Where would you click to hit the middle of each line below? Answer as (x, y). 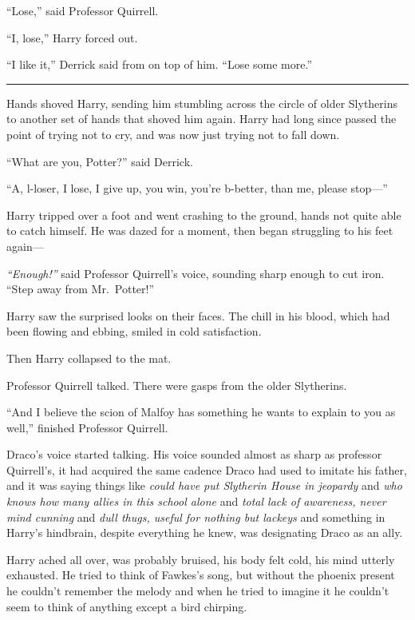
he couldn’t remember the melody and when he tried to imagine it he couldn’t (198, 591)
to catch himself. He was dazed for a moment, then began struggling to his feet (200, 231)
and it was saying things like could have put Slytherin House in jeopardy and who (204, 485)
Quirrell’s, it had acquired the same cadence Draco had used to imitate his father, (207, 469)
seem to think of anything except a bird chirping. (127, 606)
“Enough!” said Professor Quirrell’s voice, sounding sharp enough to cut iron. (196, 273)
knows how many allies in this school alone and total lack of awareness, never (196, 501)
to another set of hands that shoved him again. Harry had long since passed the (202, 119)
